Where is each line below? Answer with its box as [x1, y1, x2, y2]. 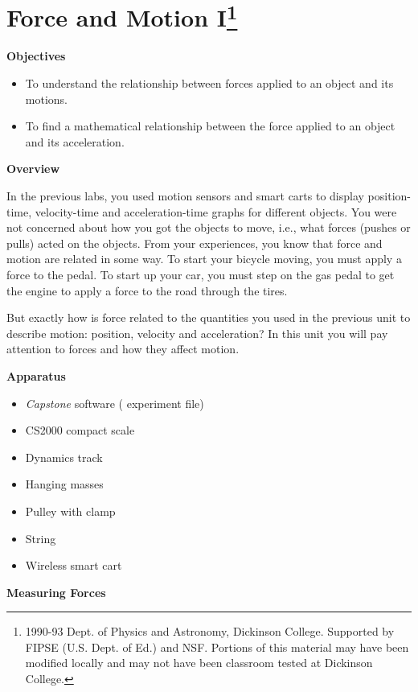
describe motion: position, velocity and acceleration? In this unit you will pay [6, 324, 388, 341]
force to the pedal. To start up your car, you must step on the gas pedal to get [6, 266, 395, 282]
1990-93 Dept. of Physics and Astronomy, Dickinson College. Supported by [25, 623, 395, 640]
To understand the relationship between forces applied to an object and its [25, 75, 394, 92]
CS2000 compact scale [25, 422, 135, 439]
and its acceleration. [25, 133, 125, 150]
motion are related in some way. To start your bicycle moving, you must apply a [6, 250, 402, 267]
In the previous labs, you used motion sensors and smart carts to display [6, 187, 364, 204]
